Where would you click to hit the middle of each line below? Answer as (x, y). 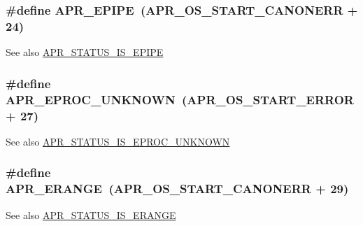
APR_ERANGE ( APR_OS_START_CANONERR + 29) (177, 189)
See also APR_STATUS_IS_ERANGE (91, 214)
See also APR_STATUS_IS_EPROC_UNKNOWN (118, 141)
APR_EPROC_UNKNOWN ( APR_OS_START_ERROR (180, 99)
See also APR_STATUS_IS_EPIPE (85, 52)
